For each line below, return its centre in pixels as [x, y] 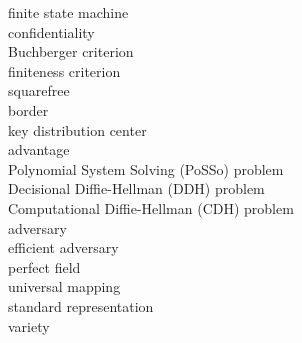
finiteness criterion [64, 70]
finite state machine [68, 12]
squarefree [39, 90]
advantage [39, 149]
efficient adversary [63, 247]
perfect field [44, 266]
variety [29, 325]
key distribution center [77, 129]
